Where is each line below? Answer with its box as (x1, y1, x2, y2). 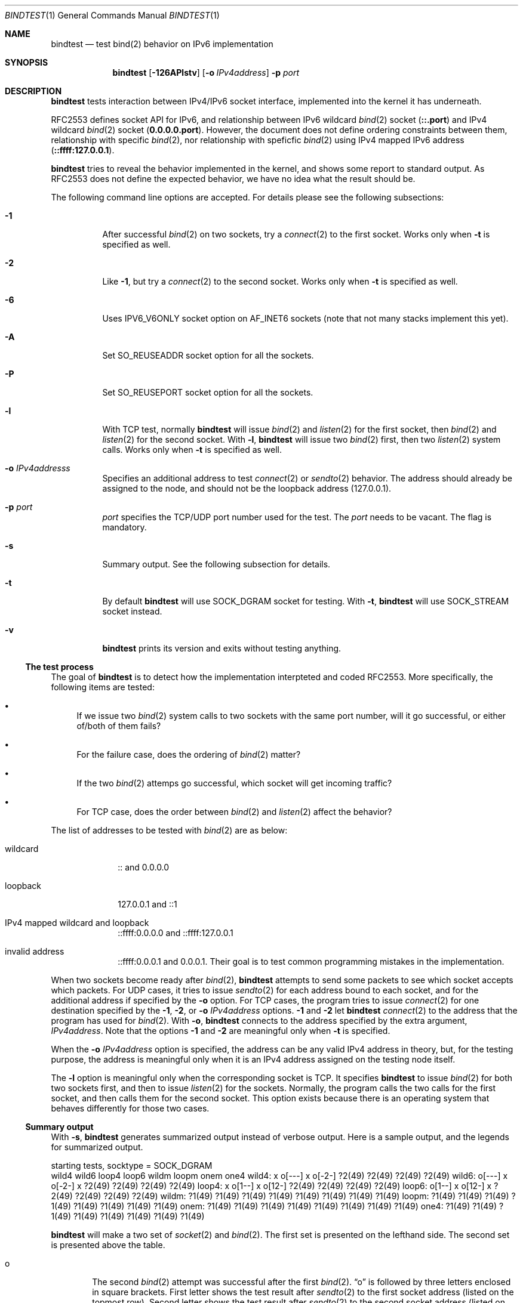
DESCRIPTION (5, 86, 62, 96)
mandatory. (102, 522, 147, 532)
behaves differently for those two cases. (51, 1103, 210, 1113)
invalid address (5, 946, 64, 956)
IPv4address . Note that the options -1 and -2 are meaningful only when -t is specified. (51, 1026, 390, 1036)
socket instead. (102, 606, 162, 616)
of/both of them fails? (76, 721, 161, 731)
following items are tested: (51, 682, 155, 692)
